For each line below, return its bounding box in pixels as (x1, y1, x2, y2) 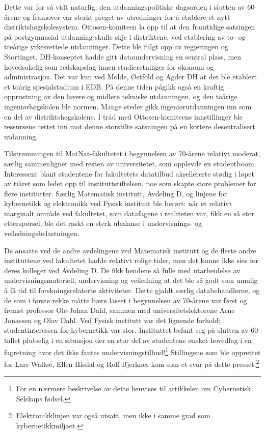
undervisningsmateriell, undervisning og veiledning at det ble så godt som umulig (4, 275, 258, 285)
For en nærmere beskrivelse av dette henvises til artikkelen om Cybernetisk (16, 383, 251, 394)
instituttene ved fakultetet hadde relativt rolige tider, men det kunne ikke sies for (4, 255, 258, 266)
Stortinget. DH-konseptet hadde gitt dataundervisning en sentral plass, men (4, 51, 242, 62)
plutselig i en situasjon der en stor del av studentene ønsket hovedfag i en (22, 335, 252, 345)
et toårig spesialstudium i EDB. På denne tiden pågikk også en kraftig (4, 81, 224, 92)
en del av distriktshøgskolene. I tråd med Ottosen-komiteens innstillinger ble (4, 111, 243, 122)
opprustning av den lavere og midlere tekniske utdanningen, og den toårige (4, 91, 237, 102)
